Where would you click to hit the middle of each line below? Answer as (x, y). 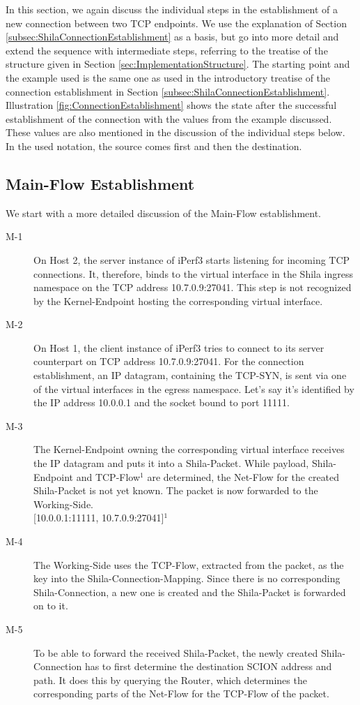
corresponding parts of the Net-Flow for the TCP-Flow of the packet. (181, 693)
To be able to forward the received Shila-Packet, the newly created (176, 652)
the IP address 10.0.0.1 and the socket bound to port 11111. (162, 402)
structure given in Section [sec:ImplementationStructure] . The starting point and (178, 64)
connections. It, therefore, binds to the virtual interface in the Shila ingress (194, 273)
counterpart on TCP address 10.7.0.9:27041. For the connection (169, 361)
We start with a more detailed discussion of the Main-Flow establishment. (163, 213)
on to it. (51, 606)
